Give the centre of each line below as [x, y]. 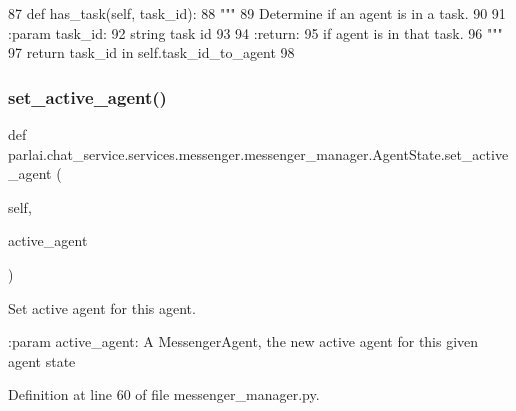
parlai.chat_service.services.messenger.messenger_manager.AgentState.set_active [258, 153]
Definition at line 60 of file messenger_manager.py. [164, 394]
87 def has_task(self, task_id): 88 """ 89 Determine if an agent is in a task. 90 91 [257, 13]
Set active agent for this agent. [102, 307]
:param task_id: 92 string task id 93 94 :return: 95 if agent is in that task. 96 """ [255, 32]
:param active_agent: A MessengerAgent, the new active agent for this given [243, 341]
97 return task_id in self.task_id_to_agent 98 [151, 52]
